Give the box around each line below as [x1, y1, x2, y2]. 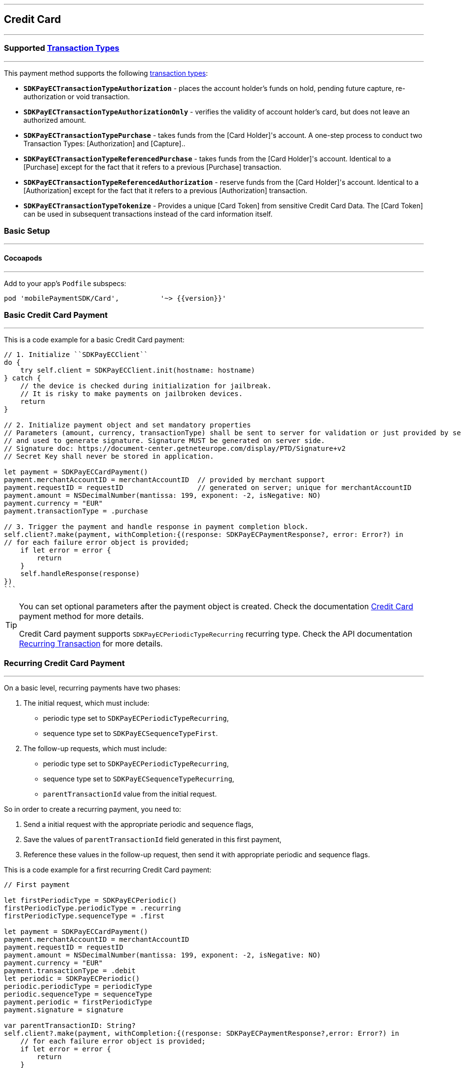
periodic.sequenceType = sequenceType [4, 990, 152, 999]
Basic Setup [4, 225, 50, 236]
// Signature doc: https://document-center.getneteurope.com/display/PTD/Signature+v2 [4, 445, 346, 453]
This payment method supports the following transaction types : [4, 68, 208, 77]
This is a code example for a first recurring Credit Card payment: [4, 866, 211, 874]
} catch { [4, 374, 41, 382]
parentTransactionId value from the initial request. [43, 790, 217, 799]
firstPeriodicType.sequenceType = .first [4, 912, 165, 920]
